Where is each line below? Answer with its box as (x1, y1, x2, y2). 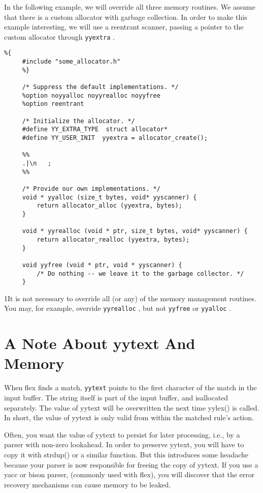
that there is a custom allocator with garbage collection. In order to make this (4, 11, 247, 22)
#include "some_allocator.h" (22, 58, 121, 66)
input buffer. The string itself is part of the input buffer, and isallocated (4, 392, 228, 403)
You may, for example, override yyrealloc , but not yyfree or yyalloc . (4, 303, 232, 313)
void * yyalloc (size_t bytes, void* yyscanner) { (22, 193, 197, 201)
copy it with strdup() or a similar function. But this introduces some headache (4, 449, 249, 459)
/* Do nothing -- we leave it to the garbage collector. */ (37, 270, 244, 277)
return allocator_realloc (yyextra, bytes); (37, 236, 190, 243)
